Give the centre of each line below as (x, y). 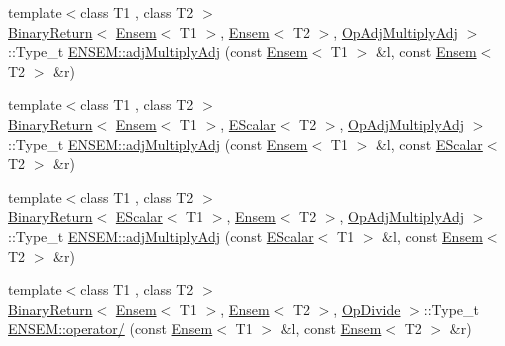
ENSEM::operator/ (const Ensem (110, 328)
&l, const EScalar (429, 143)
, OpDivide (367, 308)
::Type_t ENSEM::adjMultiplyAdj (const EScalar (161, 235)
